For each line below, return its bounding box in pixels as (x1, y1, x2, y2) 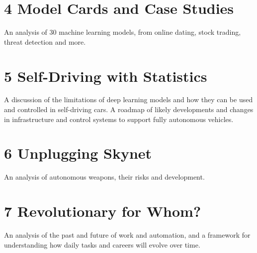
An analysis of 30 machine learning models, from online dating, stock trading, (4, 27, 241, 37)
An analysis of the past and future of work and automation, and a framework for (4, 230, 251, 240)
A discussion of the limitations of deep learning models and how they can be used (4, 94, 253, 105)
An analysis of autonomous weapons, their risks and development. (4, 172, 205, 182)
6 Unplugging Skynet (4, 143, 152, 163)
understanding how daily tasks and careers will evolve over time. (4, 239, 200, 250)
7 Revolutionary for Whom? (4, 201, 201, 221)
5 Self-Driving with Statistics (4, 65, 207, 86)
